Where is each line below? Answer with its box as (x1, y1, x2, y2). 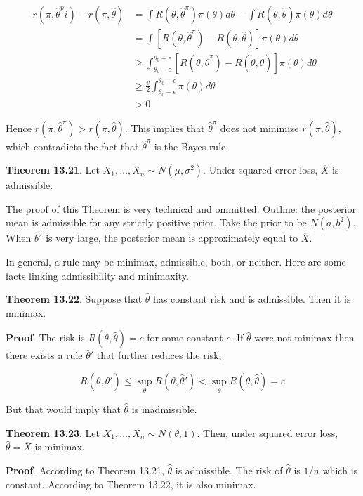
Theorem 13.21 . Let (6, 162, 100, 177)
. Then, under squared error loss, (197, 425, 338, 440)
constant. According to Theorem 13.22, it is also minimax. (6, 476, 256, 491)
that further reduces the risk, (96, 348, 222, 363)
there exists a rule (6, 348, 83, 363)
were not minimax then (254, 330, 355, 345)
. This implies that (124, 120, 205, 135)
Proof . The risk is (6, 330, 85, 345)
